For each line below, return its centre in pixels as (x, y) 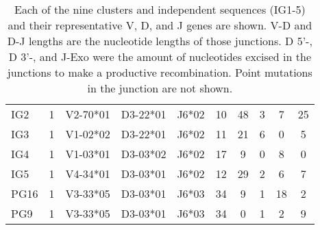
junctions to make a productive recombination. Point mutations (160, 72)
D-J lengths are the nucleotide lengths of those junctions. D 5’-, (160, 41)
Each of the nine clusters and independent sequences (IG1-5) (160, 9)
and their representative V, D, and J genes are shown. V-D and (160, 25)
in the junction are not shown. (160, 88)
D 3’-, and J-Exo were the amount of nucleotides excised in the (160, 56)
